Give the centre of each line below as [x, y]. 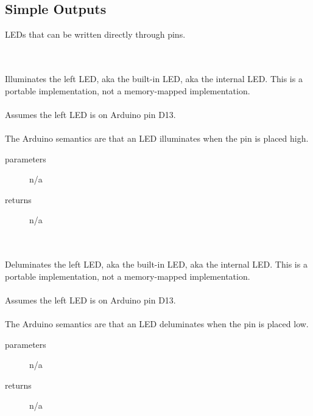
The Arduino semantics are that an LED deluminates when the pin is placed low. [157, 324]
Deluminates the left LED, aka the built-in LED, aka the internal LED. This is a [156, 264]
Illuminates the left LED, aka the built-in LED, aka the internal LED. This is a [154, 78]
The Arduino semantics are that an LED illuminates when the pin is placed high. [157, 138]
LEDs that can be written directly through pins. [95, 34]
